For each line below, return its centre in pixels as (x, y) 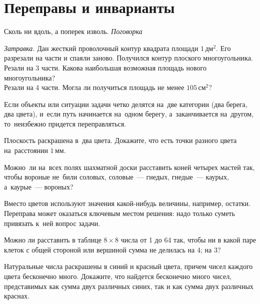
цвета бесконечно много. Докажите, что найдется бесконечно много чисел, (118, 276)
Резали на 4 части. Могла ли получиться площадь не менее (94, 87)
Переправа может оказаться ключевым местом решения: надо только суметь (119, 213)
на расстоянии (26, 150)
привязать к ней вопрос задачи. (52, 223)
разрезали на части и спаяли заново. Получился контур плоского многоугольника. (128, 58)
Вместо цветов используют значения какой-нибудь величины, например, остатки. (127, 203)
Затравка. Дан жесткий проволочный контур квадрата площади (101, 48)
